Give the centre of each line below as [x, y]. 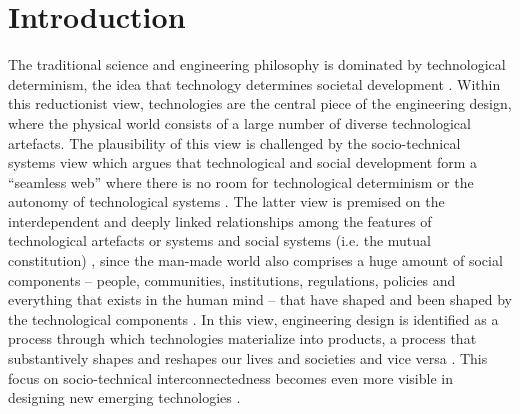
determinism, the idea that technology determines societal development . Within [254, 83]
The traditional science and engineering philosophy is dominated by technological [257, 64]
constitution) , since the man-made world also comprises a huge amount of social [255, 260]
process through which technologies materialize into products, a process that [242, 338]
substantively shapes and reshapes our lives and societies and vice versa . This [248, 358]
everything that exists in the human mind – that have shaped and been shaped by [260, 299]
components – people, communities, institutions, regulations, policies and [232, 279]
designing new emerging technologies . [124, 397]
